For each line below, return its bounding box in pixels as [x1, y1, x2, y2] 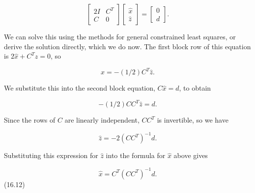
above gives [173, 150, 208, 161]
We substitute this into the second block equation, [4, 83, 155, 93]
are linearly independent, [64, 115, 140, 125]
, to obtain [179, 83, 211, 93]
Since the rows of [4, 115, 56, 125]
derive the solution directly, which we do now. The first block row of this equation [4, 41, 251, 51]
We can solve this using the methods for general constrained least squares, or [4, 32, 236, 41]
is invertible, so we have [157, 115, 228, 125]
